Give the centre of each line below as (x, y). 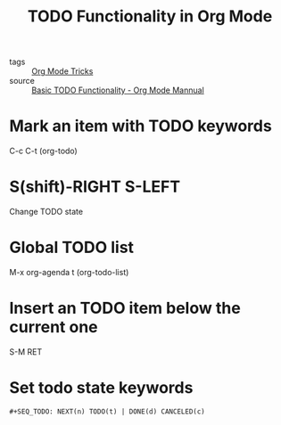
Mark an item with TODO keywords (140, 126)
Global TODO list (72, 248)
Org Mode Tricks (62, 71)
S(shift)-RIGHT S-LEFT (95, 187)
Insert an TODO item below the (125, 308)
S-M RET (26, 351)
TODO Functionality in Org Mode (150, 16)
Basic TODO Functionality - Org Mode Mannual (118, 90)
